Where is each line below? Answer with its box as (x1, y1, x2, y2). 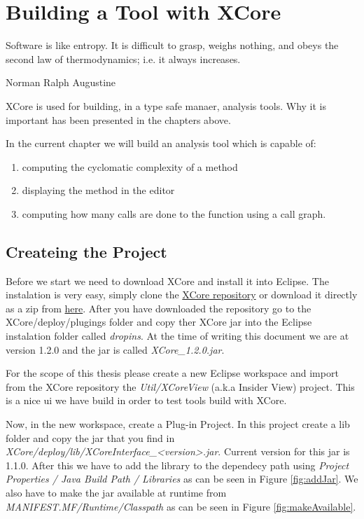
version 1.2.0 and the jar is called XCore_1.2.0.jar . (6, 342, 225, 357)
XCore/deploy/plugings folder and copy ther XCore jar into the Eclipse (6, 314, 312, 329)
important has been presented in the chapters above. (6, 112, 231, 127)
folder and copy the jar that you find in (6, 430, 175, 445)
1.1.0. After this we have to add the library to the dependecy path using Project (6, 457, 349, 472)
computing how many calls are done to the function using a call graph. (22, 206, 326, 221)
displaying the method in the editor (22, 183, 175, 198)
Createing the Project (6, 240, 167, 262)
